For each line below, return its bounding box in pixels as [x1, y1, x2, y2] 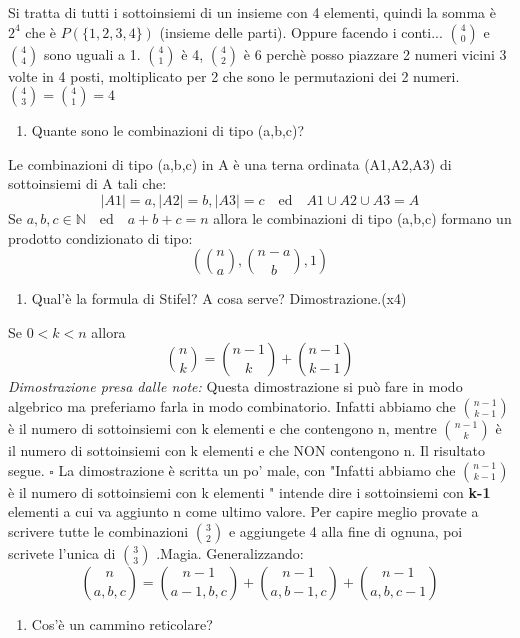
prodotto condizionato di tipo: [8, 227, 193, 248]
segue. [8, 459, 45, 480]
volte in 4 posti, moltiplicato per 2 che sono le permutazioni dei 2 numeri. [8, 65, 460, 86]
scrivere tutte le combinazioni [8, 520, 189, 541]
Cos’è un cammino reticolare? [31, 613, 213, 634]
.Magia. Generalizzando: [156, 542, 304, 563]
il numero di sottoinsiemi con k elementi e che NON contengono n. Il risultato [8, 439, 486, 460]
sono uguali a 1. [44, 43, 141, 64]
